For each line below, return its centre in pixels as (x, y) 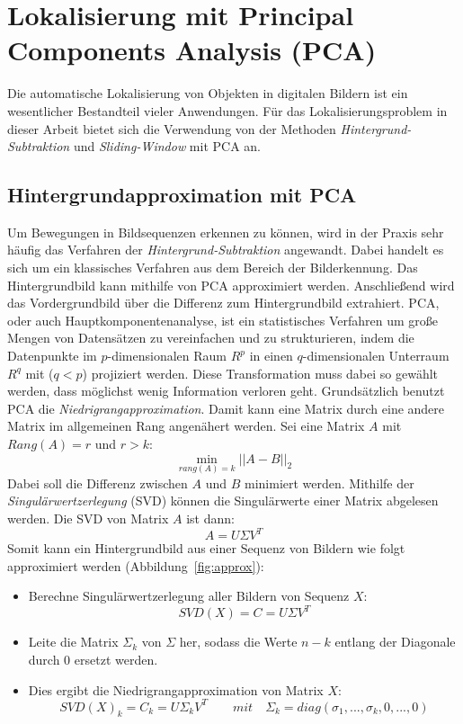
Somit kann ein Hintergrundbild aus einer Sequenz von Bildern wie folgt (206, 548)
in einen (271, 356)
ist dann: (210, 518)
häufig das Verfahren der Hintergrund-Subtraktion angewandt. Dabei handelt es (226, 250)
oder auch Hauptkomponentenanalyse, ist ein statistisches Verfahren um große (223, 320)
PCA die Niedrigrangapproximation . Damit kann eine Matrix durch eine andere (226, 408)
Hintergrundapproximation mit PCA (182, 195)
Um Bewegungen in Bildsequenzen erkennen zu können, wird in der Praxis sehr (226, 232)
